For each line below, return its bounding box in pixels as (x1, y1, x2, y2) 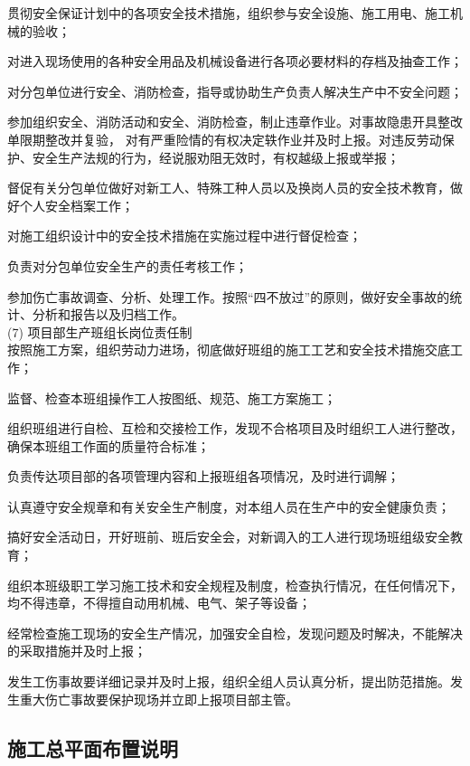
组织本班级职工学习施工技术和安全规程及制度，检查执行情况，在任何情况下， (7, 575, 463, 594)
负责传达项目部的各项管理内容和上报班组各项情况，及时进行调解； (7, 467, 399, 486)
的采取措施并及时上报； (7, 641, 146, 660)
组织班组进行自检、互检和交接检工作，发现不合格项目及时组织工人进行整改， (7, 419, 463, 438)
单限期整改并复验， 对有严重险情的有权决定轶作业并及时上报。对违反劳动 (7, 129, 442, 148)
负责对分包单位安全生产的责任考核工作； (7, 256, 248, 275)
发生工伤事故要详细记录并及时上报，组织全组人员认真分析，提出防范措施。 (7, 672, 450, 691)
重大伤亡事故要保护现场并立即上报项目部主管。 (19, 689, 298, 708)
